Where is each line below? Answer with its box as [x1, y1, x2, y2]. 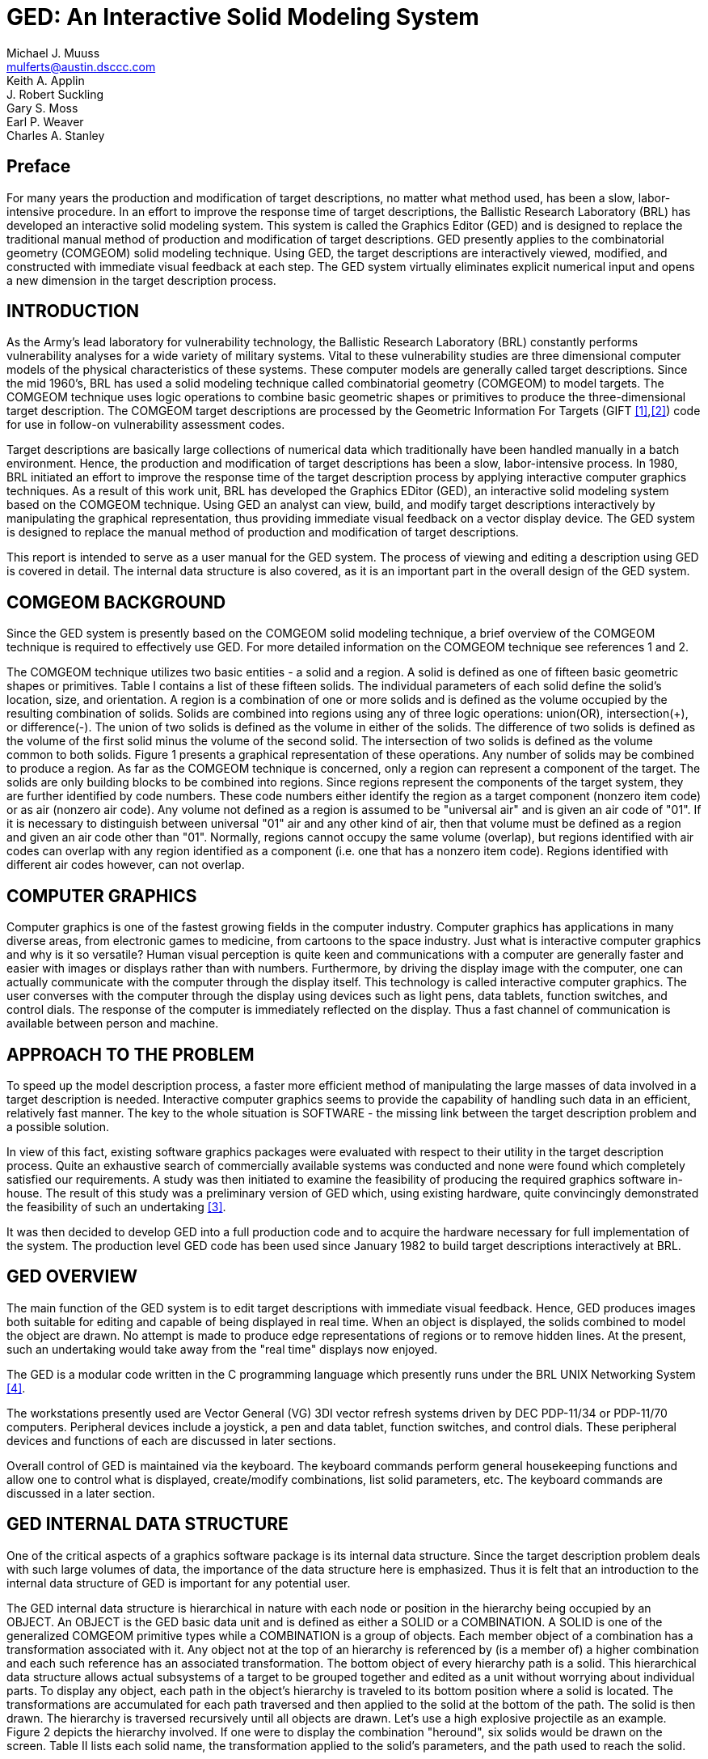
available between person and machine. [6, 1016, 219, 1031]
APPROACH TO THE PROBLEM [6, 1044, 255, 1065]
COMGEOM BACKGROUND [6, 591, 226, 612]
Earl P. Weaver [6, 114, 84, 129]
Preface [6, 156, 71, 177]
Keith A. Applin [6, 73, 85, 87]
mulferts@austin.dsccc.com [6, 59, 156, 74]
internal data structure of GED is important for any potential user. [6, 1575, 351, 1590]
